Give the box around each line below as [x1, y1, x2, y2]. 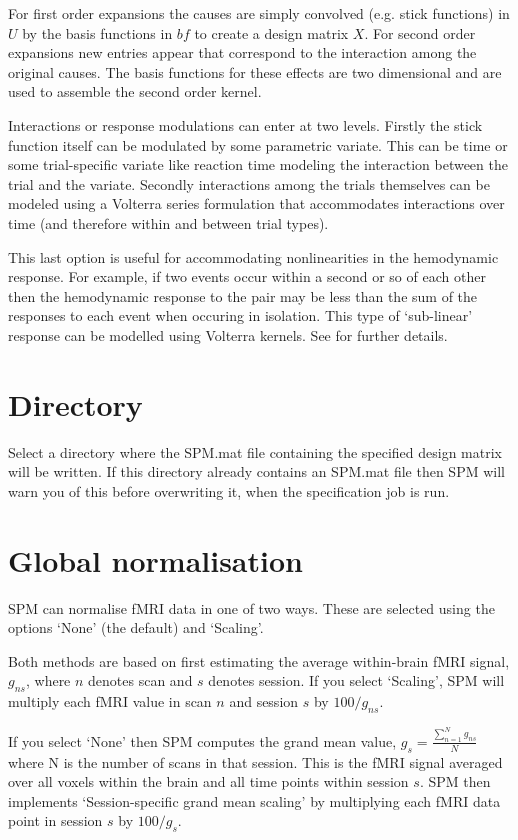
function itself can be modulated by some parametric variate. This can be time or [8, 134, 508, 155]
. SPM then [419, 771, 491, 792]
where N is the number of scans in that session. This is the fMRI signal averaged [8, 751, 503, 772]
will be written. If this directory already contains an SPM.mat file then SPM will [8, 461, 505, 482]
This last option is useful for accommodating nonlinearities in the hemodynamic [8, 246, 499, 267]
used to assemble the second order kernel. [8, 81, 262, 102]
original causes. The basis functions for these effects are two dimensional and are [8, 61, 502, 82]
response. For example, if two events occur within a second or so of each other [8, 266, 486, 287]
